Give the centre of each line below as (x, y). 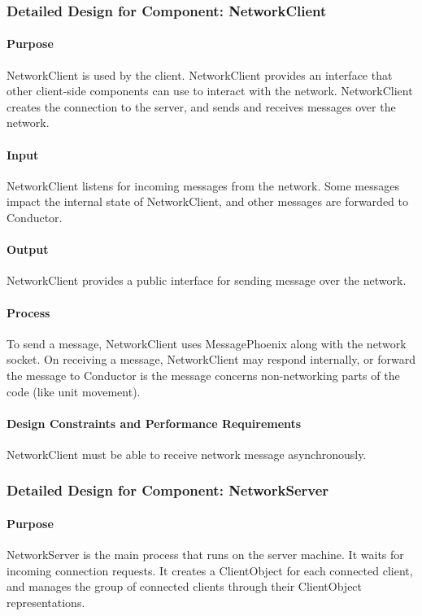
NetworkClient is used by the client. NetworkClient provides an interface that (200, 74)
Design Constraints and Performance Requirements (154, 423)
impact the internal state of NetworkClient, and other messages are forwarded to (208, 201)
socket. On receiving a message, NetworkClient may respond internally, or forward (211, 359)
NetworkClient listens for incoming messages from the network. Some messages (203, 185)
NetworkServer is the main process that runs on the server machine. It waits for (205, 555)
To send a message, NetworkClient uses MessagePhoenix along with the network (207, 343)
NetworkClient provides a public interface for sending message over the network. (207, 280)
